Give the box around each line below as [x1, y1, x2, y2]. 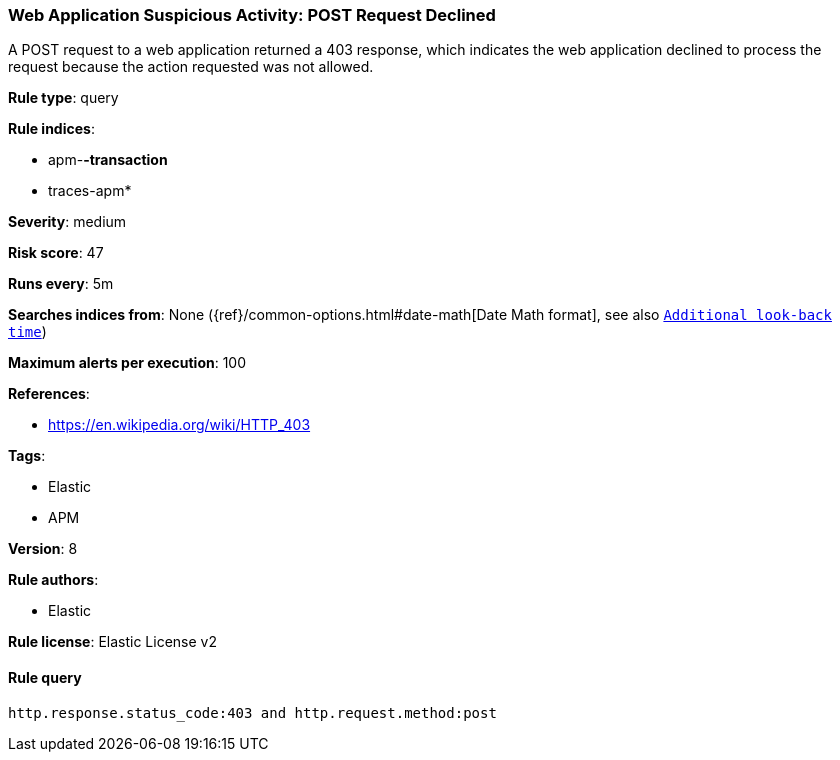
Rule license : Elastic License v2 [8, 633, 217, 651]
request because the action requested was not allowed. [8, 58, 374, 76]
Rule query [8, 668, 82, 686]
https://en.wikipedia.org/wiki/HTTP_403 [48, 416, 311, 434]
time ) [8, 323, 47, 341]
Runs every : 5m [8, 275, 114, 293]
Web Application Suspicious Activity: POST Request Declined [8, 5, 496, 25]
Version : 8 [8, 540, 78, 558]
